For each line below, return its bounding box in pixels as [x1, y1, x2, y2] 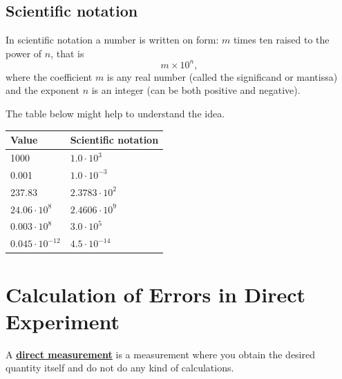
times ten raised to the [233, 32, 330, 47]
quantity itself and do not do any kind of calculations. [6, 360, 234, 375]
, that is [50, 46, 84, 60]
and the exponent [6, 83, 79, 97]
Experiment [6, 307, 120, 335]
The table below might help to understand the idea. [6, 106, 225, 121]
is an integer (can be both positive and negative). [91, 83, 301, 97]
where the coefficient [6, 69, 93, 84]
